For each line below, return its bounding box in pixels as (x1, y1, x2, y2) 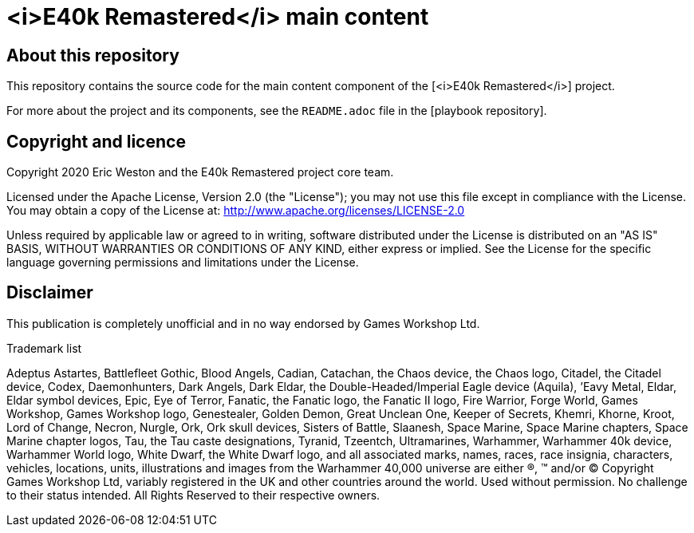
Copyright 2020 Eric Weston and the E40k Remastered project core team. (6, 165, 394, 180)
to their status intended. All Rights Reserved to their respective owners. (6, 488, 381, 502)
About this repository (6, 45, 179, 65)
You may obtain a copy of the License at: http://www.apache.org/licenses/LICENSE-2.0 (6, 203, 465, 218)
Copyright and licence (6, 131, 186, 152)
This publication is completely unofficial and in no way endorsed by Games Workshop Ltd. (6, 316, 480, 330)
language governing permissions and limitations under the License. (6, 255, 359, 270)
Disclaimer (6, 282, 93, 303)
